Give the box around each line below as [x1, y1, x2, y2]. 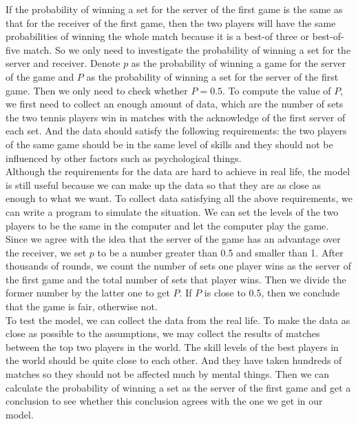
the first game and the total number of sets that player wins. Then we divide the [6, 272, 346, 286]
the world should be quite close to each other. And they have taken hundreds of [6, 353, 342, 367]
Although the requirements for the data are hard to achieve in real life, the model [6, 164, 350, 179]
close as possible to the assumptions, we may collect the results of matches [6, 326, 320, 341]
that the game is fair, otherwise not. [6, 299, 158, 314]
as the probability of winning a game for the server [131, 56, 346, 70]
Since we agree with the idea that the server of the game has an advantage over [6, 232, 341, 246]
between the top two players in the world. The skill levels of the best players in [6, 339, 339, 354]
